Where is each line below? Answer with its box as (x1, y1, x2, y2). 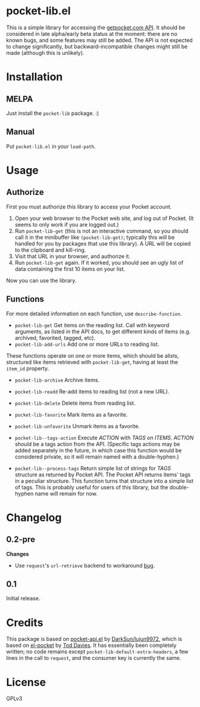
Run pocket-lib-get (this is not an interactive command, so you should (14, 227, 189, 234)
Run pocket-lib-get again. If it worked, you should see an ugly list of (14, 259, 183, 266)
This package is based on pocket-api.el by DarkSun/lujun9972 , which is (6, 635, 183, 643)
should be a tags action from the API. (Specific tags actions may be (14, 440, 180, 448)
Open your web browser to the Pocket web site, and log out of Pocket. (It (14, 215, 194, 222)
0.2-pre (6, 535, 36, 545)
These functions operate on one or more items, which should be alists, (6, 352, 180, 359)
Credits (6, 616, 43, 630)
